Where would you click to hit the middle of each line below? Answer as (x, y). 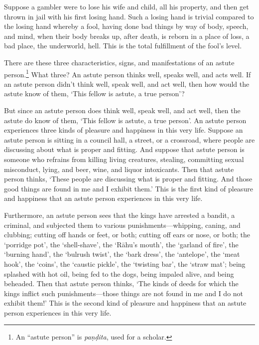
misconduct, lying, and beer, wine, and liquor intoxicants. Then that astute (119, 169)
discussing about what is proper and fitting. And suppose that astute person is (124, 149)
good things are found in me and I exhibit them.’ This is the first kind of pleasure (129, 188)
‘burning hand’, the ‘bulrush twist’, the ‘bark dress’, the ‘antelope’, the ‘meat (122, 254)
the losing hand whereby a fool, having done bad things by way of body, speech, (126, 26)
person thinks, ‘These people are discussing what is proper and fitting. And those (128, 179)
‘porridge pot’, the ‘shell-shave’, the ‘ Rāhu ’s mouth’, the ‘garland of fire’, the (121, 244)
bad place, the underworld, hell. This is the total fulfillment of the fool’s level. (123, 46)
